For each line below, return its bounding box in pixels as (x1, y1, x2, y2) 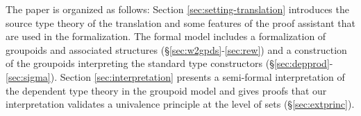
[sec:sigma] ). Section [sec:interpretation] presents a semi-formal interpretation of (6, 69, 345, 84)
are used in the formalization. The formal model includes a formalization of (6, 29, 326, 43)
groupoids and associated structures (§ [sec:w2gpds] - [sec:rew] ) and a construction (6, 42, 347, 57)
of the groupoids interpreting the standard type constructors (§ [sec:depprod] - (6, 56, 333, 70)
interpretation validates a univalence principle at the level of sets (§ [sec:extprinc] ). (6, 97, 355, 111)
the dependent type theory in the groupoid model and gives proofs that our (6, 83, 327, 97)
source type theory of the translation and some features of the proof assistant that (6, 15, 355, 30)
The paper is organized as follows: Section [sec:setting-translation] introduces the (6, 2, 349, 16)
